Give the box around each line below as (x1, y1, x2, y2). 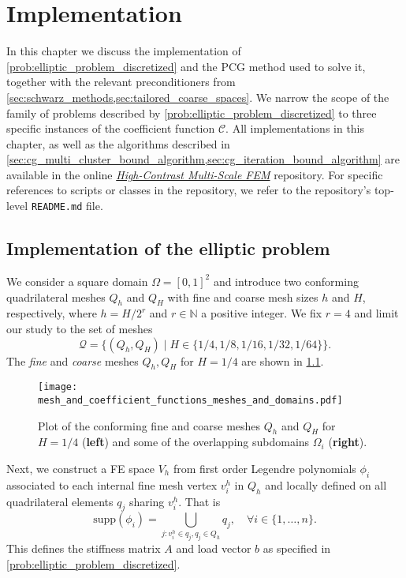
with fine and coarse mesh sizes (167, 288, 318, 305)
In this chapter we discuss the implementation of (6, 43, 241, 59)
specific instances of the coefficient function (6, 120, 215, 137)
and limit (354, 305, 399, 321)
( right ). (328, 433, 367, 450)
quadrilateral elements (6, 493, 114, 509)
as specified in (263, 540, 331, 557)
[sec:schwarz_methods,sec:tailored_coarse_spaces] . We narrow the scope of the (6, 88, 389, 105)
